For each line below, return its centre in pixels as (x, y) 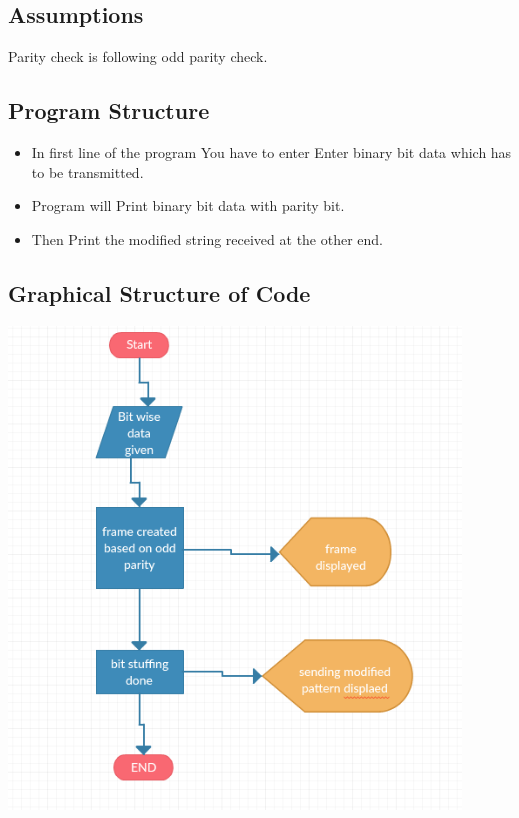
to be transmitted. (87, 171)
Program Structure (109, 110)
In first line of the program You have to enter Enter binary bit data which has (271, 152)
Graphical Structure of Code (159, 292)
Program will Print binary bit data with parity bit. (188, 205)
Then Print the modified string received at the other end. (207, 238)
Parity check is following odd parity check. (138, 56)
